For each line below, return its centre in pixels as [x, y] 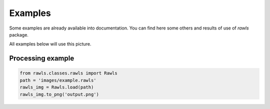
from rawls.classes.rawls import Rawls [68, 73]
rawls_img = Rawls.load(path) [57, 87]
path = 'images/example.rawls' [58, 80]
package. [19, 34]
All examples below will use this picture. [50, 44]
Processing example [42, 58]
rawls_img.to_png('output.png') [59, 94]
